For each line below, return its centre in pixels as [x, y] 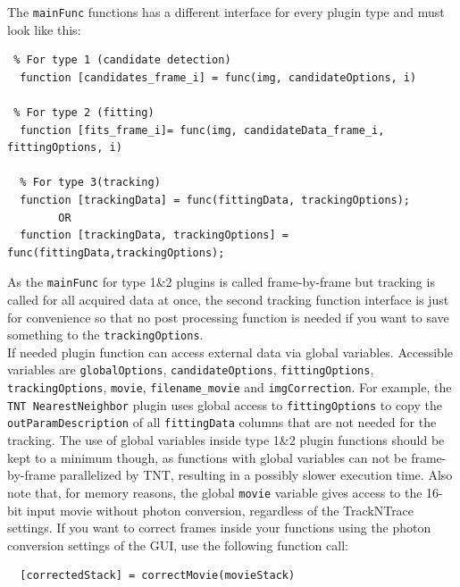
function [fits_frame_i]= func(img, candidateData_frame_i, [202, 130]
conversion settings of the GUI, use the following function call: [178, 545]
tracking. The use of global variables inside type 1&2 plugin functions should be [226, 440]
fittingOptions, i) [65, 148]
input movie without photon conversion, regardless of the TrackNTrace [220, 510]
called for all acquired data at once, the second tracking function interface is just [228, 300]
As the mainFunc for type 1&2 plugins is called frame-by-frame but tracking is [221, 282]
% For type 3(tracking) [90, 183]
